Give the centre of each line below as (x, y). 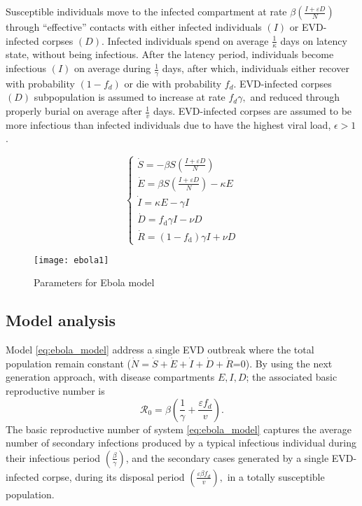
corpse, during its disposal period (113, 476)
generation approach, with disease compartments (110, 377)
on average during (113, 68)
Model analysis (61, 320)
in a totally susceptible (276, 476)
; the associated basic (292, 377)
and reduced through (295, 97)
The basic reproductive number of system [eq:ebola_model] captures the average (179, 429)
